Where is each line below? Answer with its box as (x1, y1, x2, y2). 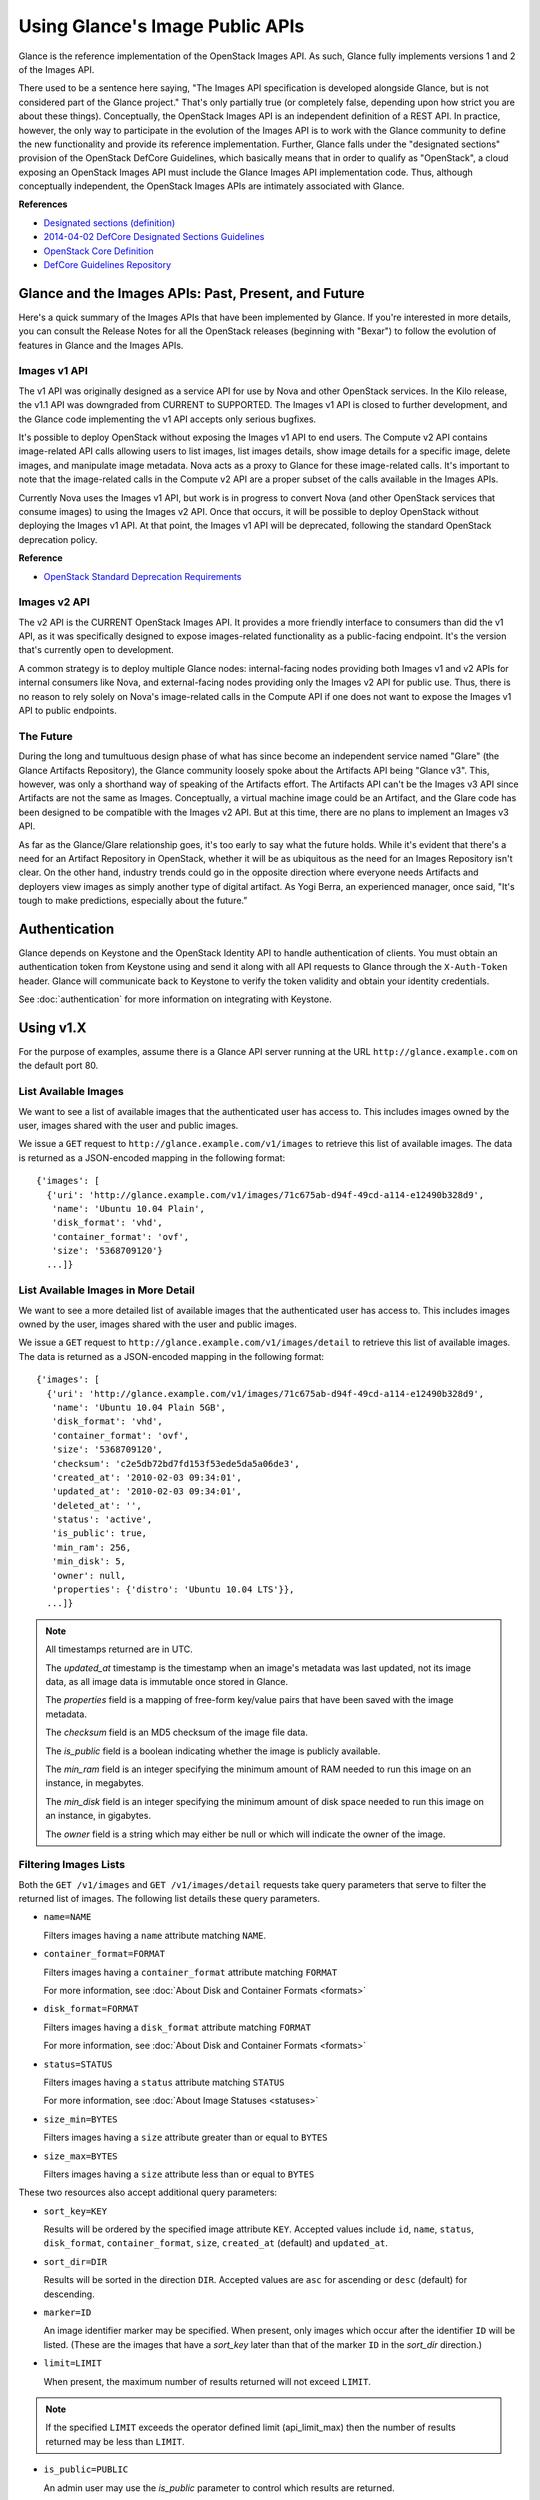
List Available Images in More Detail (18, 1283, 195, 1297)
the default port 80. (18, 1060, 99, 1072)
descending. (43, 2288, 95, 2300)
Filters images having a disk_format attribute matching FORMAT (43, 2021, 312, 2033)
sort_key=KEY (43, 2205, 108, 2217)
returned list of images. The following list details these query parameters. (18, 1893, 320, 1905)
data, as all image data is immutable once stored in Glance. (45, 1676, 289, 1687)
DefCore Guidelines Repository (43, 259, 172, 271)
